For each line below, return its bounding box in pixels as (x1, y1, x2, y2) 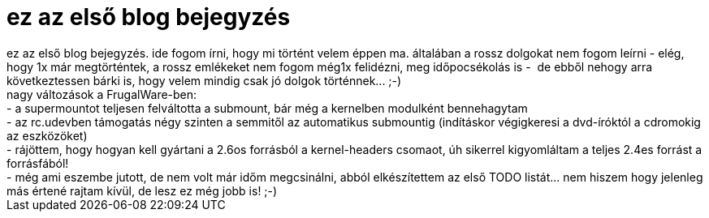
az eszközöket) (6, 128, 88, 143)
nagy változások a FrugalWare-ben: (6, 87, 197, 101)
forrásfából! (6, 156, 69, 170)
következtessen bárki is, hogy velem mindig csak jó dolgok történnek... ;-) (6, 73, 402, 88)
